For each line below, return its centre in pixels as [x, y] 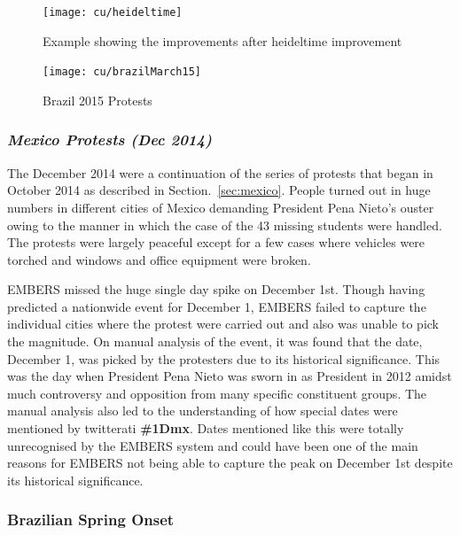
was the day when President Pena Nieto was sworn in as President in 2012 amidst [230, 376]
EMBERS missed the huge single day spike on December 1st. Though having [216, 289]
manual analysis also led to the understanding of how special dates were [203, 411]
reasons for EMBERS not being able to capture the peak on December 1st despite [230, 463]
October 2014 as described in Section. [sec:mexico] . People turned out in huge [219, 190]
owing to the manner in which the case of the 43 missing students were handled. [225, 225]
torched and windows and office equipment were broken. [159, 259]
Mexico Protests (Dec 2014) [109, 140]
